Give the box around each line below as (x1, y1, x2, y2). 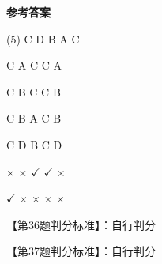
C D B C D (6, 136, 62, 153)
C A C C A (6, 57, 62, 74)
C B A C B (6, 110, 62, 126)
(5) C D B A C (6, 30, 80, 47)
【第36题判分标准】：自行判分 (6, 216, 156, 232)
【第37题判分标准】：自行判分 (6, 243, 156, 259)
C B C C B (6, 83, 61, 100)
